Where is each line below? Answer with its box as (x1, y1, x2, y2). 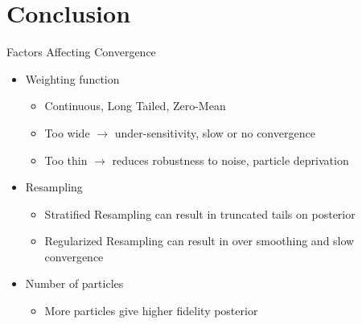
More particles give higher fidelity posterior (44, 302, 258, 319)
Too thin (44, 151, 88, 168)
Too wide (44, 124, 90, 141)
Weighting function (25, 70, 120, 87)
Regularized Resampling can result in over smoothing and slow (44, 232, 355, 249)
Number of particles (25, 275, 124, 292)
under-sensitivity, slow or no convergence (114, 124, 315, 141)
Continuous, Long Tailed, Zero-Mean (44, 97, 226, 114)
